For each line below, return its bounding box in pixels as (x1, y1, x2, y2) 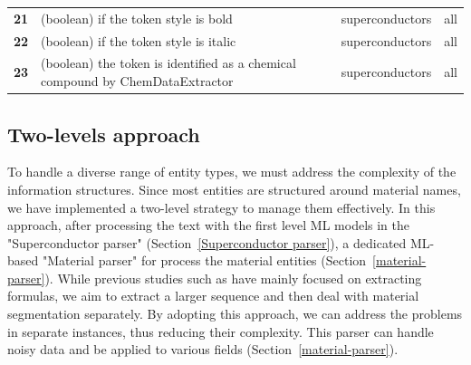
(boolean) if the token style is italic (41, 31, 236, 50)
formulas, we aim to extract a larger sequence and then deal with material (7, 286, 419, 305)
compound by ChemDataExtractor (41, 72, 234, 91)
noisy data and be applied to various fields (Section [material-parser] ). (7, 340, 399, 359)
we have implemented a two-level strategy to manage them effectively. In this (7, 197, 436, 216)
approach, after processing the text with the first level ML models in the (7, 216, 409, 235)
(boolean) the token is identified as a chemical (41, 53, 296, 72)
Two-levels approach (7, 120, 200, 148)
